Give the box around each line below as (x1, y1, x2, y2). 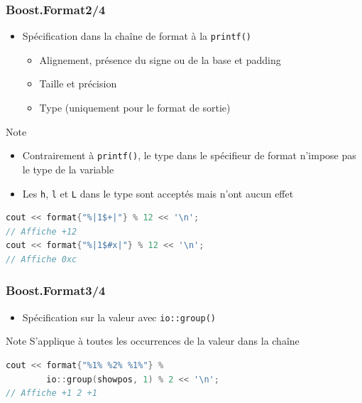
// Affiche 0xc (6, 254, 77, 264)
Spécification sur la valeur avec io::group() (22, 309, 216, 324)
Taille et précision (39, 76, 117, 91)
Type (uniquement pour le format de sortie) (39, 100, 231, 115)
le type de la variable (22, 161, 114, 176)
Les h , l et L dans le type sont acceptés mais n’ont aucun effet (22, 186, 294, 200)
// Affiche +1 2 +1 (6, 388, 97, 399)
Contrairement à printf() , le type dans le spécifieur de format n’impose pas (22, 148, 356, 163)
